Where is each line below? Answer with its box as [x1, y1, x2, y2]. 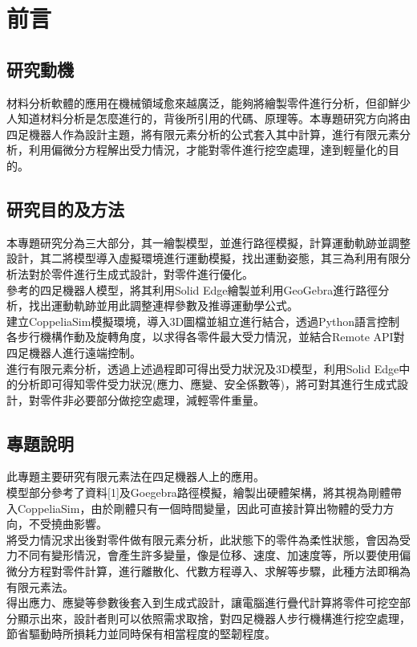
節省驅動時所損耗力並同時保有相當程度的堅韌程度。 [6, 625, 276, 642]
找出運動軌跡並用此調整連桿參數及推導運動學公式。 [28, 297, 298, 314]
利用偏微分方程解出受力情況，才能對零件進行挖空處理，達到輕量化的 [28, 141, 388, 158]
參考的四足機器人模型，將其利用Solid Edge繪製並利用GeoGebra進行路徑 [6, 281, 379, 298]
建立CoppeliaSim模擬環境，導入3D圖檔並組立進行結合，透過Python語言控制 [6, 312, 400, 329]
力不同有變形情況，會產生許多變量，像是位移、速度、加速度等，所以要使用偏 [6, 547, 411, 564]
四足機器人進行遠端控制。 [6, 344, 141, 360]
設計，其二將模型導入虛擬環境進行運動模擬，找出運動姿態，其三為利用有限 [6, 250, 399, 267]
